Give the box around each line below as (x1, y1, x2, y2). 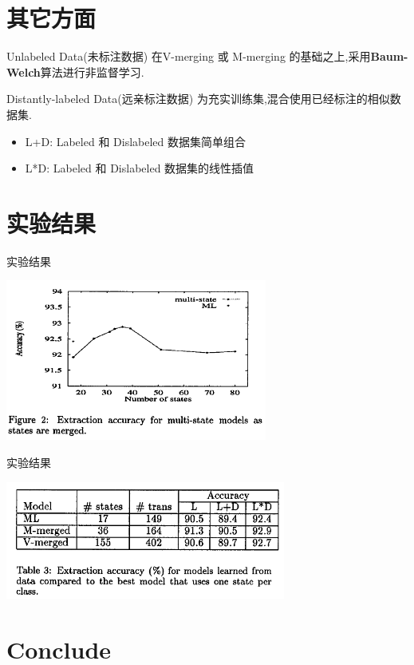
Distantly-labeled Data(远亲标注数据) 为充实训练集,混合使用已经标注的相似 (6, 90, 390, 107)
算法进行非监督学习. (40, 63, 144, 80)
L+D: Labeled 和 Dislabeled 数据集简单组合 (25, 133, 246, 149)
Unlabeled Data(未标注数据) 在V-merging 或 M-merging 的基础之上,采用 (6, 48, 371, 65)
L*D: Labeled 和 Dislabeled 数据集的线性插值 (25, 160, 254, 176)
